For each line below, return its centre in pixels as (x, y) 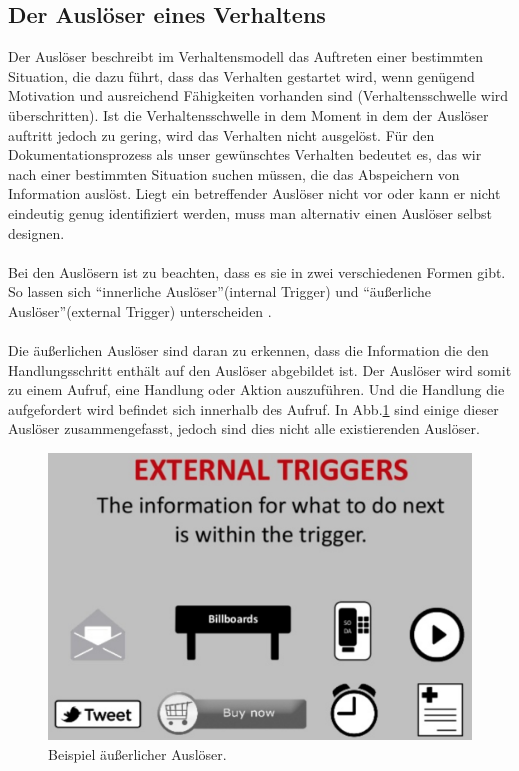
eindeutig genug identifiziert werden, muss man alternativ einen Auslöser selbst (250, 212)
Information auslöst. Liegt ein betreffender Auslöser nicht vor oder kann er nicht (254, 193)
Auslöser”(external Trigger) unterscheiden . (140, 310)
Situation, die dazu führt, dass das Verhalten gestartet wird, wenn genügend (241, 75)
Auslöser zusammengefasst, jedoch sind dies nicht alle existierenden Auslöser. (244, 428)
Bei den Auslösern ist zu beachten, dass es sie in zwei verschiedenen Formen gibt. (257, 271)
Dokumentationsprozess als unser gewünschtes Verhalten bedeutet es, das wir (245, 154)
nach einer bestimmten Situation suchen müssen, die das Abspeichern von (234, 173)
